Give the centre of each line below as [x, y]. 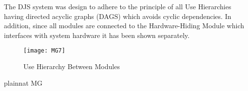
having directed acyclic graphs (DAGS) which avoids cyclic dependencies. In [118, 16]
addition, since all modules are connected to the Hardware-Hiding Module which [124, 26]
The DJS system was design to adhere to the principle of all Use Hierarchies [118, 6]
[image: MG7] [44, 51]
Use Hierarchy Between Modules [72, 66]
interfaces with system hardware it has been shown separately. [97, 35]
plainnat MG [23, 82]
